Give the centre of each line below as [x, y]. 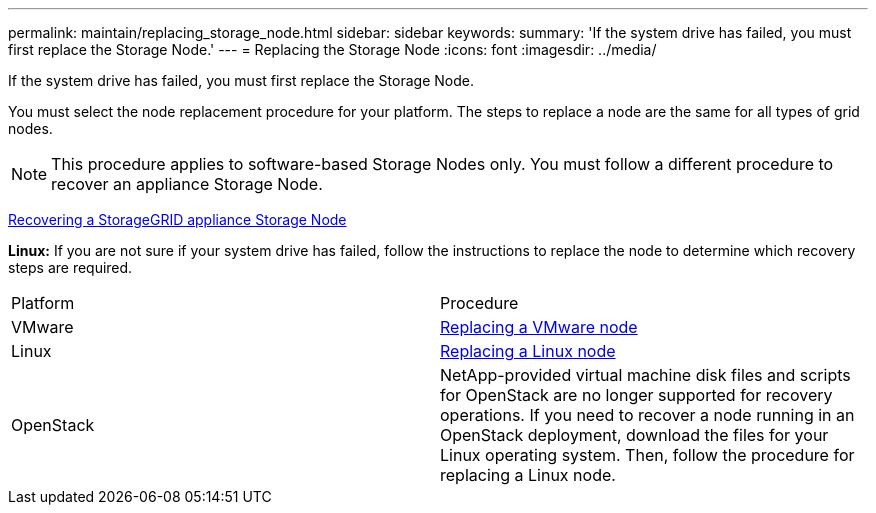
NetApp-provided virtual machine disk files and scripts [645, 375]
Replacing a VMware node [539, 327]
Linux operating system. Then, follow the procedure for [647, 455]
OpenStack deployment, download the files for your [634, 435]
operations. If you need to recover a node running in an [647, 415]
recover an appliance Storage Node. [187, 184]
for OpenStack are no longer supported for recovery [636, 395]
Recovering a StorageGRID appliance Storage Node [177, 219]
